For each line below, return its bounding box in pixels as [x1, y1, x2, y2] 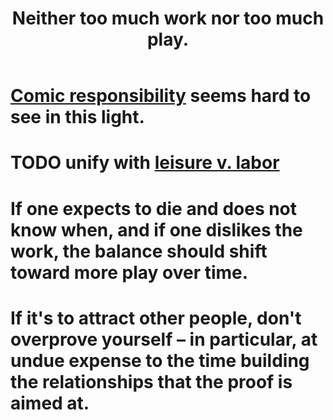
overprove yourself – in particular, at [10, 328, 318, 351]
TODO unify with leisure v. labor [10, 152, 280, 174]
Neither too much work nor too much [11, 7, 325, 30]
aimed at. [10, 392, 90, 414]
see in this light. [10, 106, 145, 129]
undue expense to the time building [10, 349, 310, 372]
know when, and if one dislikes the [10, 218, 303, 241]
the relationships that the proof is [10, 370, 293, 393]
